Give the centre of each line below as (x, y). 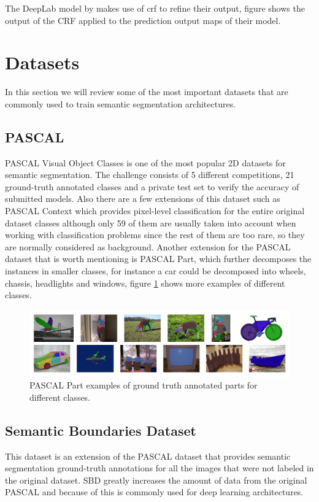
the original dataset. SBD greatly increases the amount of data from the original (156, 480)
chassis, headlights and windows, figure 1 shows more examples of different (145, 283)
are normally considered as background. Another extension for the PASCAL (148, 246)
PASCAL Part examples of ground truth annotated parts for (144, 385)
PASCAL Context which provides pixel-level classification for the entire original (155, 211)
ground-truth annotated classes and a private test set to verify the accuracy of (152, 186)
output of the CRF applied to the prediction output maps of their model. (143, 20)
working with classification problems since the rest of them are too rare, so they (155, 235)
